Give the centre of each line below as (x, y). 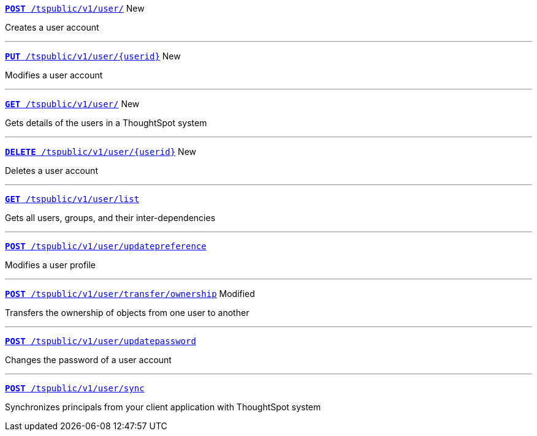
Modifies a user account (54, 75)
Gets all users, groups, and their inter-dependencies (110, 218)
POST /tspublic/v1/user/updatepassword (101, 341)
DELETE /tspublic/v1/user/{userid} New (101, 152)
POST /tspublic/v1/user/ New (75, 8)
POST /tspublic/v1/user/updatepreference (106, 246)
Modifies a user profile (51, 265)
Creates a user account (52, 27)
